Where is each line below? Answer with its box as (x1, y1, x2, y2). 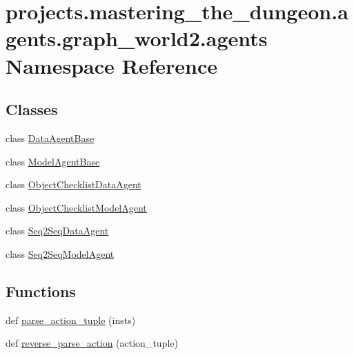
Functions (6, 280, 76, 301)
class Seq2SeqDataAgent (6, 223, 109, 238)
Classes (6, 99, 58, 120)
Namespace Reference (6, 51, 217, 79)
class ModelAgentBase (6, 154, 100, 168)
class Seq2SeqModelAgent (6, 246, 115, 261)
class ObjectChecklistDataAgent (6, 177, 141, 192)
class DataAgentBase (6, 130, 95, 145)
